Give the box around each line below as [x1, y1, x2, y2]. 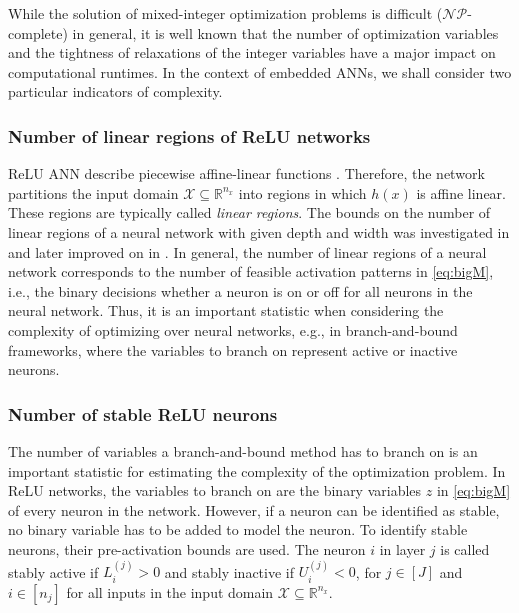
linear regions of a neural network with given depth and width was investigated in [8, 221, 510, 242]
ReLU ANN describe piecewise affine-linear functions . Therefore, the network [8, 163, 485, 184]
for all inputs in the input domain [66, 581, 274, 602]
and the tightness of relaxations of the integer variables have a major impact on [8, 42, 496, 63]
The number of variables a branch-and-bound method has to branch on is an [8, 440, 478, 461]
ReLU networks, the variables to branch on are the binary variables [8, 480, 422, 501]
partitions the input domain [8, 182, 179, 203]
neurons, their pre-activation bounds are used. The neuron [8, 538, 366, 559]
